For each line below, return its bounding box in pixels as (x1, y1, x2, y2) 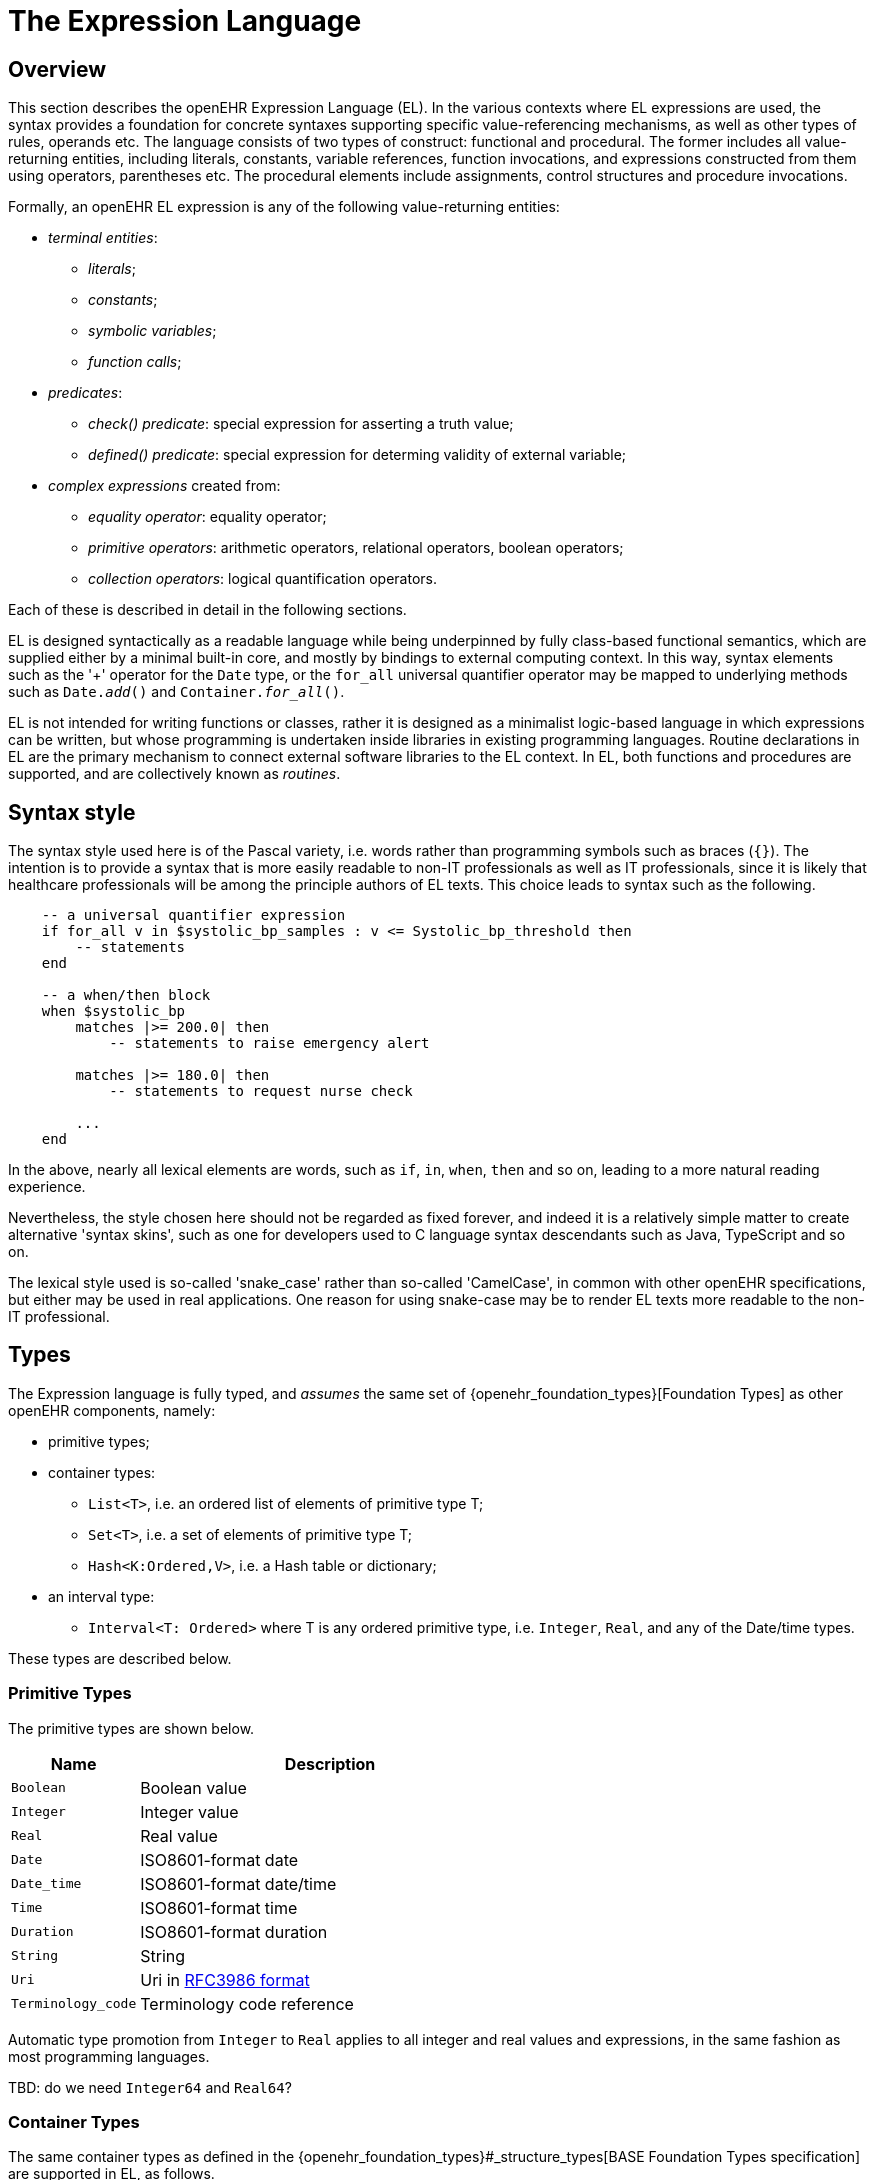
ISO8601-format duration (140, 1921, 328, 1942)
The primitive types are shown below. (8, 1719, 255, 1737)
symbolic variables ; (88, 322, 217, 340)
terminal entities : (48, 229, 158, 247)
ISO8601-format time (140, 1897, 298, 1918)
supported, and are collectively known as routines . (8, 765, 341, 783)
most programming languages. (8, 2047, 210, 2065)
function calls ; (88, 353, 182, 371)
